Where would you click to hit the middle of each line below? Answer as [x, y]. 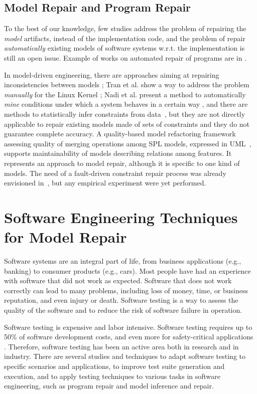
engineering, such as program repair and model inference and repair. [109, 386]
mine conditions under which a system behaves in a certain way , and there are [126, 104]
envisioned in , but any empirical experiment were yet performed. [105, 183]
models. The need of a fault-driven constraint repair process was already [115, 173]
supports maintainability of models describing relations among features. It [118, 153]
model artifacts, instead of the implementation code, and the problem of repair [125, 38]
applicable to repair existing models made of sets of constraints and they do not [127, 124]
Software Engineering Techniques [121, 217]
